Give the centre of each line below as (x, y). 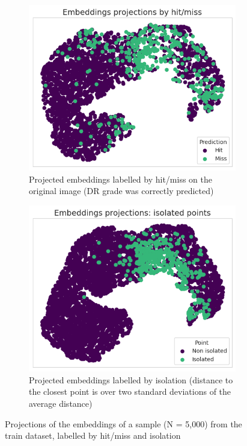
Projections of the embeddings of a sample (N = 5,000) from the (124, 423)
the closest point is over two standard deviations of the (130, 391)
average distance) (61, 403)
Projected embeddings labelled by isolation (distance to (131, 379)
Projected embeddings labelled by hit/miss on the (120, 179)
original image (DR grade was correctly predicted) (121, 191)
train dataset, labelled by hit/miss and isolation (93, 435)
